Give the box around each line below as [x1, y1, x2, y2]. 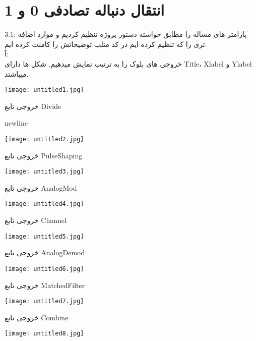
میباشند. [5, 68, 29, 79]
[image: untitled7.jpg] [5, 298, 84, 305]
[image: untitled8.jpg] [5, 330, 84, 337]
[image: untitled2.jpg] [5, 135, 84, 143]
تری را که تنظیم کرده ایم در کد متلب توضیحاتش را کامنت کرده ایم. [5, 38, 207, 49]
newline [5, 118, 28, 128]
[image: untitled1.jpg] [5, 86, 84, 94]
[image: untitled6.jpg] [5, 265, 84, 272]
